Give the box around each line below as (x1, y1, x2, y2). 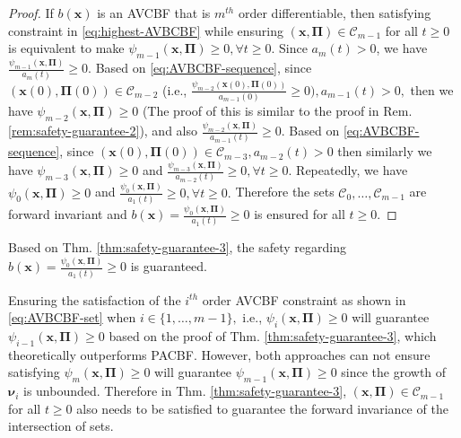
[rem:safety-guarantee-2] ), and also (8, 121, 198, 140)
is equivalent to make (8, 39, 125, 57)
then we (410, 80, 454, 99)
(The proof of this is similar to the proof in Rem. (142, 101, 413, 120)
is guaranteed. (130, 257, 207, 276)
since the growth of (341, 363, 447, 381)
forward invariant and (8, 205, 127, 223)
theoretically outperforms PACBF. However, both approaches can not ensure (8, 345, 431, 364)
